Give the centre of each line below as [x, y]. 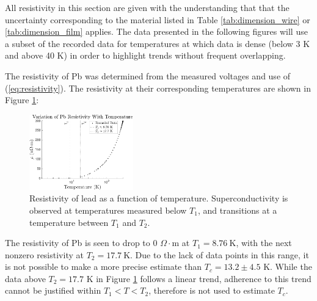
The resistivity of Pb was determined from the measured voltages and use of [148, 75]
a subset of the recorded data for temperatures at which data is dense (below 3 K [158, 43]
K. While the [288, 267]
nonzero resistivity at [44, 254]
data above [25, 278]
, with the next [264, 243]
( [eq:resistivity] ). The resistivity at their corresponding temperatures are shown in [158, 88]
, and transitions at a [237, 210]
